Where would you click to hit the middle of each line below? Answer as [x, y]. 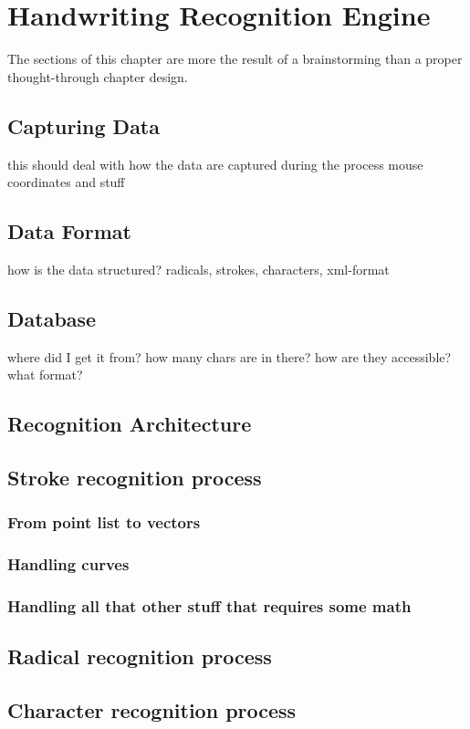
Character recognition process [152, 710]
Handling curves [68, 564]
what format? [45, 375]
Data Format [69, 231]
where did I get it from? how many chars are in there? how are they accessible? [230, 356]
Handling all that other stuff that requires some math [209, 606]
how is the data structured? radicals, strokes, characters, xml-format [198, 269]
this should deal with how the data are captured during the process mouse [215, 164]
